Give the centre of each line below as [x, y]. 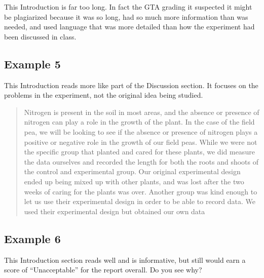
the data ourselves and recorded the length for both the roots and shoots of [141, 161]
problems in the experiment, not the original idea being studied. [104, 95]
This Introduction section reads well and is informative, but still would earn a [125, 260]
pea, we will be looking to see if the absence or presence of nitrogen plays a [141, 131]
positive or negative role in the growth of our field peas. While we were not [141, 142]
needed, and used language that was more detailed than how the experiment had [129, 27]
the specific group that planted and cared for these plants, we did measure [139, 152]
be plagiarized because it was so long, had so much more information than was [126, 16]
